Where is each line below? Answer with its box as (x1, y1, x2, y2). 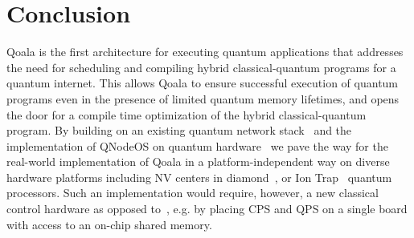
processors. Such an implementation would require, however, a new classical (6, 184, 379, 201)
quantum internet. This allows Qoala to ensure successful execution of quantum (6, 75, 399, 91)
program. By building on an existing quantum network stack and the (6, 122, 352, 139)
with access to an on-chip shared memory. (6, 216, 212, 232)
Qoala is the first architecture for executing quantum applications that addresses (6, 43, 404, 60)
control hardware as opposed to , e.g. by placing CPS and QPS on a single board (6, 200, 408, 217)
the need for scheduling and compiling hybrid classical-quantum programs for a (6, 58, 396, 75)
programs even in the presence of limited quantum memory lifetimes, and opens (6, 90, 400, 107)
